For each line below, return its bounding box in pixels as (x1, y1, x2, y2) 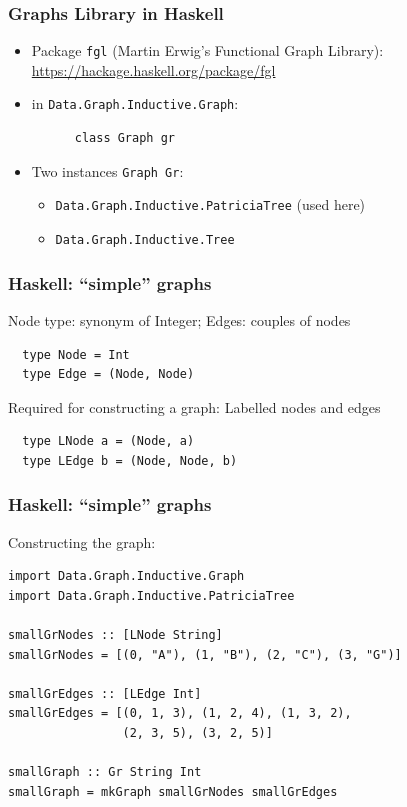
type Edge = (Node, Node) (22, 367, 195, 382)
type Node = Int (22, 347, 130, 362)
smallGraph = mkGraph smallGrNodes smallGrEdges (8, 784, 338, 799)
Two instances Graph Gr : (31, 160, 184, 181)
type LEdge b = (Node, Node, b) (22, 453, 238, 468)
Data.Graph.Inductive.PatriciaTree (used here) (55, 194, 366, 215)
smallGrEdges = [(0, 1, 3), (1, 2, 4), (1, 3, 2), (8, 706, 352, 721)
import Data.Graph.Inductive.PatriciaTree (8, 588, 295, 603)
